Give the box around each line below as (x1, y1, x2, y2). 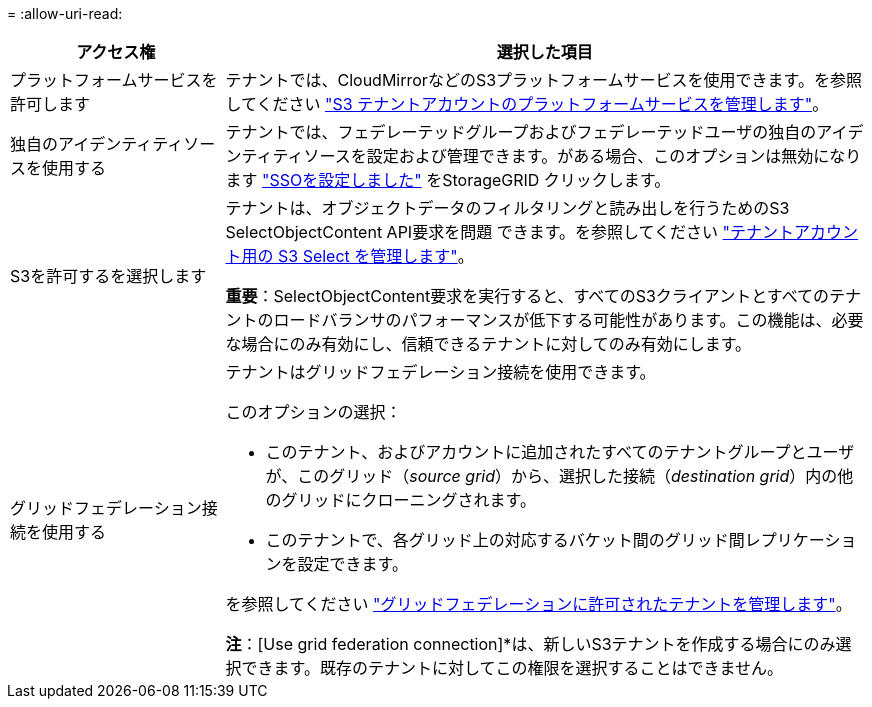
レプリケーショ (744, 530, 857, 550)
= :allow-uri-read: (7, 5, 123, 22)
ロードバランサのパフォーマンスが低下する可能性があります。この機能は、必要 (273, 310, 864, 330)
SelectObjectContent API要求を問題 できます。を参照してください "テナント (225, 222, 795, 242)
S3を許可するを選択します (10, 266, 207, 286)
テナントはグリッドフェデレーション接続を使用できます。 (225, 362, 656, 382)
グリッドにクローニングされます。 (281, 490, 536, 510)
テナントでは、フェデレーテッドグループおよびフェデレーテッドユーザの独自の (225, 122, 817, 142)
